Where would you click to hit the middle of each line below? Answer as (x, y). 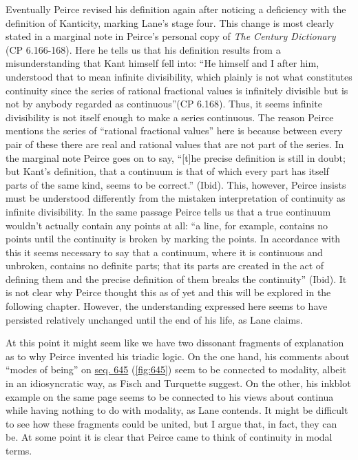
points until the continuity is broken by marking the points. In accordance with (173, 239)
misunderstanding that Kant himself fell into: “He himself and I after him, (162, 63)
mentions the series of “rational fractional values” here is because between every (174, 130)
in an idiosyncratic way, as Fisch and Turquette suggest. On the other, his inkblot (178, 383)
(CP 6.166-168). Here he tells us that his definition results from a (143, 49)
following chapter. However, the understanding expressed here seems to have (167, 306)
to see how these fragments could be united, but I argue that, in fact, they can (171, 423)
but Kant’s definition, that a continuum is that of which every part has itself (167, 171)
